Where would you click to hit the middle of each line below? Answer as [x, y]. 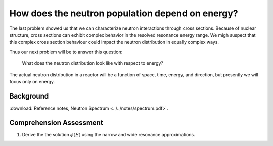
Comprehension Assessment [56, 123]
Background [29, 96]
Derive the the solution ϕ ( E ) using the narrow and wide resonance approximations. [108, 134]
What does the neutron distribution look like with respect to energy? [93, 63]
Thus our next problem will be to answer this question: [66, 52]
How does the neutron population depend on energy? [124, 13]
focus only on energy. [32, 81]
